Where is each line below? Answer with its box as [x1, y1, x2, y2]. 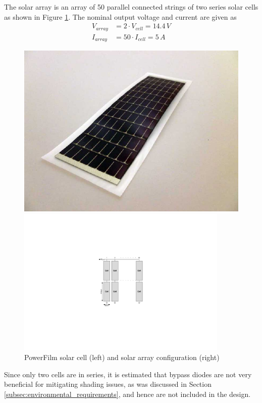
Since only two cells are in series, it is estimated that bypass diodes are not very [4, 369, 252, 379]
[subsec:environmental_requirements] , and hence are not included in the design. [4, 388, 251, 399]
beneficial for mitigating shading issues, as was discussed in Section [4, 379, 212, 389]
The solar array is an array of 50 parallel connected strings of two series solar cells [4, 2, 258, 12]
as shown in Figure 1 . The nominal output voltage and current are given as [4, 11, 237, 22]
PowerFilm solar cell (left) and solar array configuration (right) [24, 351, 220, 362]
